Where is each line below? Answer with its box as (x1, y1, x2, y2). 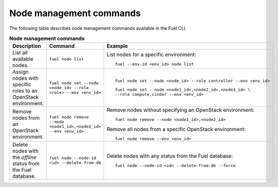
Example (106, 43, 128, 50)
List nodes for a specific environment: (106, 51, 197, 58)
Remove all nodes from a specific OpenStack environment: (106, 126, 246, 133)
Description (12, 43, 41, 50)
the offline (12, 154, 37, 161)
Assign (12, 69, 29, 76)
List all (12, 49, 28, 56)
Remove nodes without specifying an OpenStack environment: (106, 106, 255, 113)
